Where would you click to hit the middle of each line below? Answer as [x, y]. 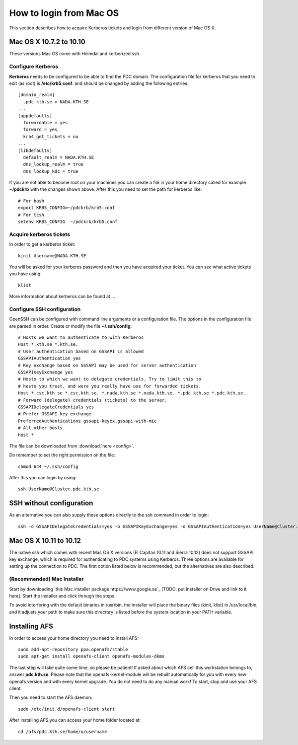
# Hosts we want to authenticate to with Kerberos [81, 337]
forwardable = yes [45, 122]
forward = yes [40, 130]
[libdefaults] [35, 150]
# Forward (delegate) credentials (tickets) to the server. [93, 400]
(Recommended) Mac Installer [46, 579]
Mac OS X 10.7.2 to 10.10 [47, 42]
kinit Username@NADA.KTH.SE [52, 256]
